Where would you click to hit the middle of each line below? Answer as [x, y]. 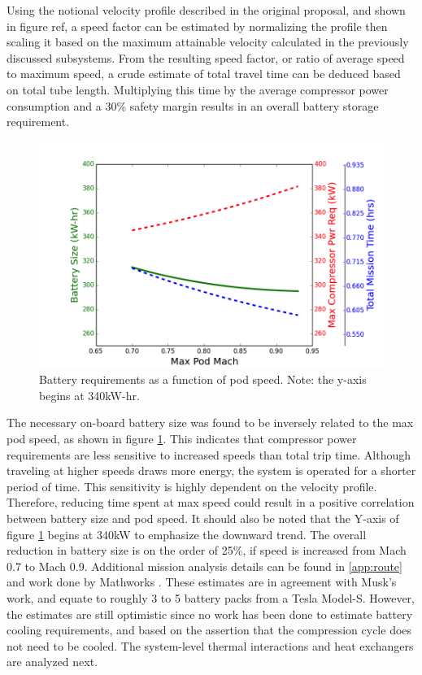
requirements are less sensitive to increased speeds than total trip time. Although [209, 454]
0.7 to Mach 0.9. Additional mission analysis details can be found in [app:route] [204, 566]
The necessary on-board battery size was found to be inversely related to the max [210, 422]
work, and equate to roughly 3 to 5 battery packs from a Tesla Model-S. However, [211, 598]
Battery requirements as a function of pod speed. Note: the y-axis [203, 379]
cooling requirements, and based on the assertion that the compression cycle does [209, 630]
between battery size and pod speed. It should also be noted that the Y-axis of [203, 518]
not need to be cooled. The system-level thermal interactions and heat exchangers [210, 645]
